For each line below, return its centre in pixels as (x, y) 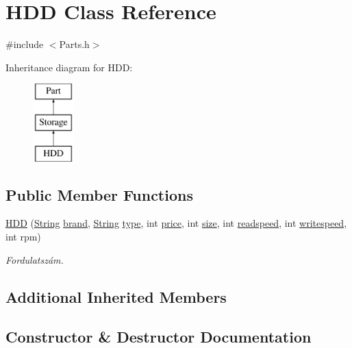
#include (25, 44)
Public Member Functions (99, 194)
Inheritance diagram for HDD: (69, 67)
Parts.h (74, 44)
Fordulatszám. (35, 259)
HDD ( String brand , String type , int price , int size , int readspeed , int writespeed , (176, 223)
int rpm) (23, 237)
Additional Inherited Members (116, 296)
